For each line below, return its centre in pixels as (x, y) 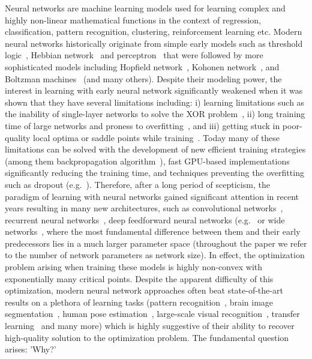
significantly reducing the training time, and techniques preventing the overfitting (154, 173)
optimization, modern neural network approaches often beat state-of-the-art (144, 290)
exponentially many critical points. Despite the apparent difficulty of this (139, 278)
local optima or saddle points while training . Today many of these (157, 137)
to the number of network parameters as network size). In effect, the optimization (155, 255)
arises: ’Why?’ (31, 349)
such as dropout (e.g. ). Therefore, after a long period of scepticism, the (137, 184)
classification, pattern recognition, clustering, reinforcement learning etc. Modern (154, 32)
